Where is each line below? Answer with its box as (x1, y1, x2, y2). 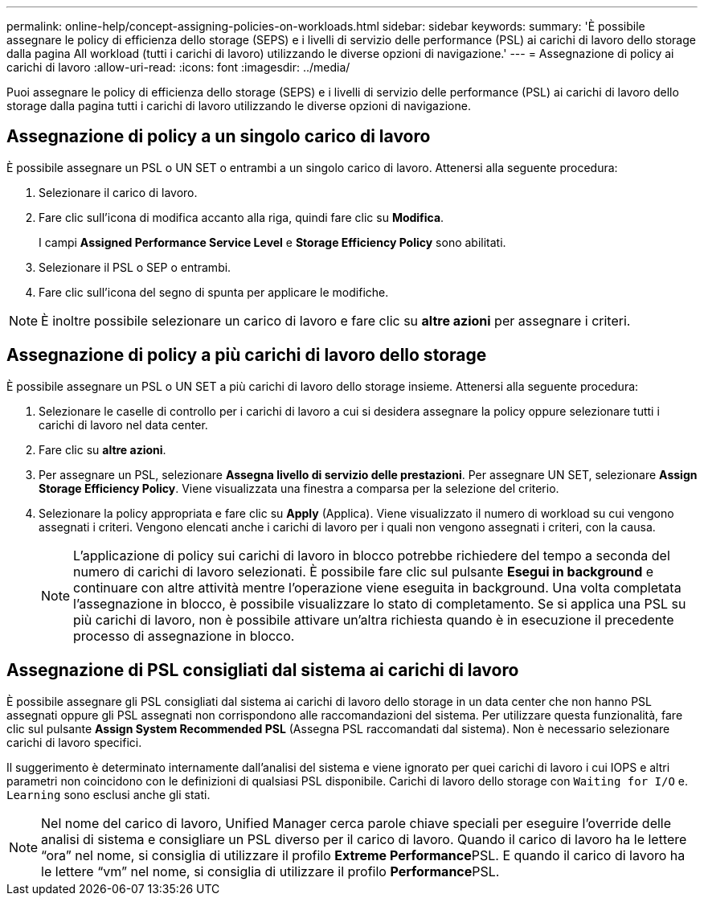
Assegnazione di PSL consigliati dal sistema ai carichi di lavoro (6, 660, 519, 681)
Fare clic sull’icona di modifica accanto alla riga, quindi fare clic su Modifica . (39, 210, 444, 224)
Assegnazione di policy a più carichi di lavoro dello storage (6, 345, 487, 366)
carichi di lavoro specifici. (6, 735, 142, 749)
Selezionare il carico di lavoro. (39, 185, 198, 199)
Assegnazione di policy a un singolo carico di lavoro (6, 126, 431, 147)
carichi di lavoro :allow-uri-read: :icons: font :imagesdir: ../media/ (6, 60, 350, 74)
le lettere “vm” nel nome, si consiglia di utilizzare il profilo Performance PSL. (41, 863, 500, 879)
